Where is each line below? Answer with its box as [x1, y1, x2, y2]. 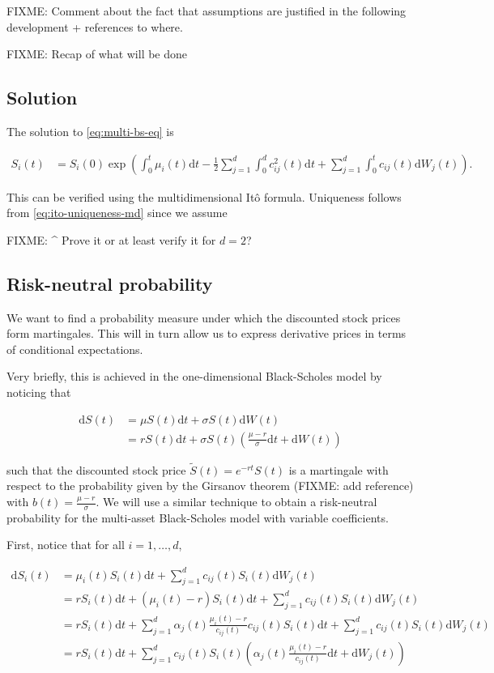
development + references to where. [6, 18, 183, 35]
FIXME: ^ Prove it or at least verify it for [6, 231, 216, 248]
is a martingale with [288, 461, 389, 478]
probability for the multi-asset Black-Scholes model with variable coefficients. [6, 509, 389, 526]
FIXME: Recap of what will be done [6, 45, 188, 62]
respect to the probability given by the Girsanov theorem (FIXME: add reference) [6, 477, 414, 494]
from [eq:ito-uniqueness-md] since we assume [6, 204, 228, 221]
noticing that [6, 383, 71, 400]
